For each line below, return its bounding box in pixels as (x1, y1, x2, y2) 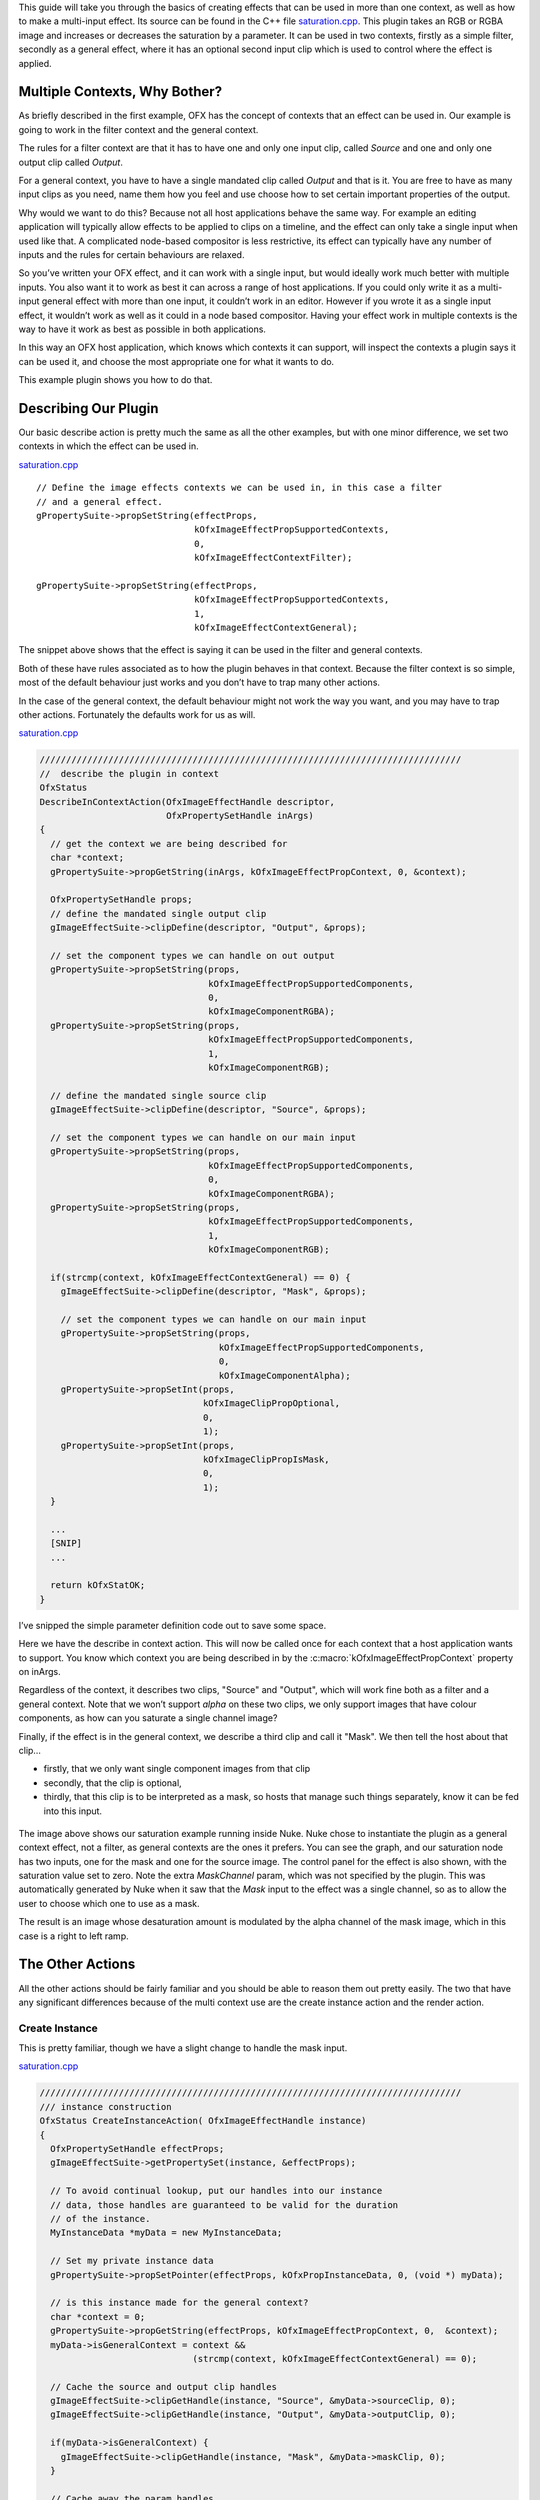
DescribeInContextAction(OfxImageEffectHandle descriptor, (39, 796, 335, 807)
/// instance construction (39, 2101, 172, 2112)
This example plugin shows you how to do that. (18, 374, 213, 386)
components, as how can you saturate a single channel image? (18, 1712, 278, 1724)
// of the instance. (50, 2213, 151, 2224)
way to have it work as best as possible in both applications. (18, 323, 267, 335)
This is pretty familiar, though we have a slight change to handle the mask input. (18, 2042, 348, 2054)
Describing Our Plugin (18, 400, 159, 417)
